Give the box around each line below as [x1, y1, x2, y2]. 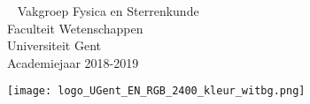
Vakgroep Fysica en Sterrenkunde [17, 2, 199, 19]
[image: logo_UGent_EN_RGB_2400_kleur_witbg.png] [7, 85, 306, 98]
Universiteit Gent [7, 36, 101, 55]
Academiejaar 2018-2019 [7, 53, 139, 71]
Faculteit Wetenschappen [7, 19, 143, 37]
